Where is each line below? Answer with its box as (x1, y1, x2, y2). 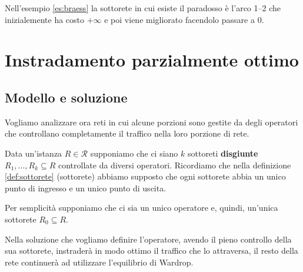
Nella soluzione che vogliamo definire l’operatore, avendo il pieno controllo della (5, 233, 292, 245)
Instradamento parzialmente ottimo (5, 48, 299, 72)
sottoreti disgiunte (187, 147, 258, 159)
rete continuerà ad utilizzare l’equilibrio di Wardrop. (5, 256, 194, 268)
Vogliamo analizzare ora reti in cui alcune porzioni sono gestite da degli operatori (5, 115, 298, 128)
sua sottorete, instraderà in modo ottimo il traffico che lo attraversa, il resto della (5, 244, 298, 257)
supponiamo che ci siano (90, 147, 178, 159)
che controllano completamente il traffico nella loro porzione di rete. (5, 127, 249, 140)
